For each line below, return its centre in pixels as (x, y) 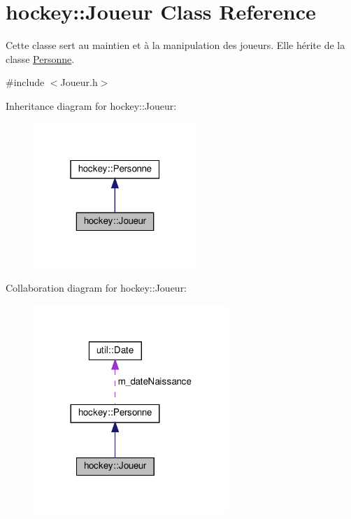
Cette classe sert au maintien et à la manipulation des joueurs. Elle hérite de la (175, 45)
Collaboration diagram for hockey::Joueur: (96, 287)
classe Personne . (40, 58)
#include (25, 82)
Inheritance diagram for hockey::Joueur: (91, 105)
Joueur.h (79, 82)
